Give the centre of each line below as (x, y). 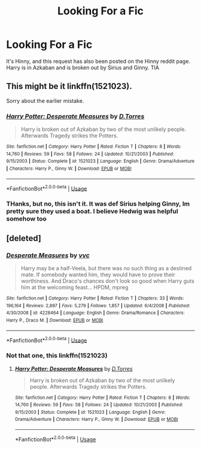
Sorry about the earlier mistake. (45, 100)
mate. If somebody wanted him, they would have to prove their (98, 274)
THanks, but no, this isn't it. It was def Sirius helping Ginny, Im (98, 204)
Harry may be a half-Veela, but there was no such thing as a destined (106, 268)
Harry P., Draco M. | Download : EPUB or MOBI (55, 320)
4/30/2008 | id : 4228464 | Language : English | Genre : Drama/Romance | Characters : (95, 313)
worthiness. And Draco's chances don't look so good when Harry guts (107, 281)
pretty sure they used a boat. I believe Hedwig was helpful (92, 212)
